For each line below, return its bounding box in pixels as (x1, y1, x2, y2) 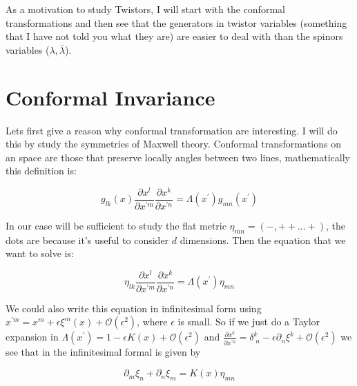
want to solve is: (6, 246, 74, 261)
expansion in (6, 329, 59, 344)
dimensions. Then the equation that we (180, 232, 346, 247)
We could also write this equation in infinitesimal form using (6, 301, 262, 315)
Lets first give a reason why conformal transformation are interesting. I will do (6, 123, 338, 137)
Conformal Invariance (6, 83, 215, 111)
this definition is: (6, 163, 77, 178)
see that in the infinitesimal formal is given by (6, 345, 201, 359)
